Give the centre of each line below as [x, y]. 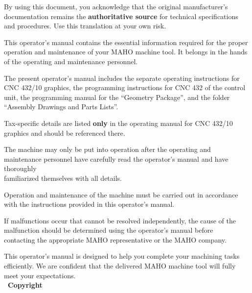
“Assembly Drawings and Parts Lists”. [61, 107]
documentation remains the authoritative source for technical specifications [121, 16]
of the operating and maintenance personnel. [71, 61]
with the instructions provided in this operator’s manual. [89, 204]
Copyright [25, 285]
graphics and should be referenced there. [65, 133]
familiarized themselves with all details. [63, 178]
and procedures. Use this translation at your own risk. [85, 26]
